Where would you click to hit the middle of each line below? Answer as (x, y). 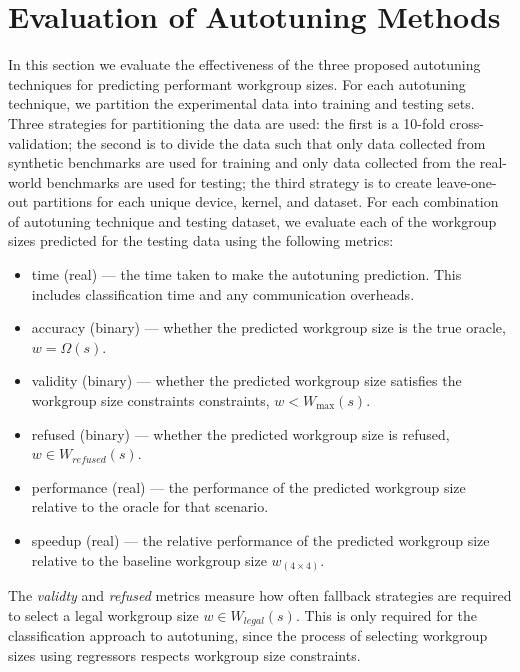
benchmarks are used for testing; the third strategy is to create (239, 181)
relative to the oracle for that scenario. (150, 506)
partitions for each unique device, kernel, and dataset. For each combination (265, 201)
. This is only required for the (386, 614)
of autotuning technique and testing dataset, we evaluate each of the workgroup (252, 220)
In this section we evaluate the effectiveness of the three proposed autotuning (244, 64)
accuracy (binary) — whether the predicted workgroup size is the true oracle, (268, 327)
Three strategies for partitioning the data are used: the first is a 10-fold (226, 122)
